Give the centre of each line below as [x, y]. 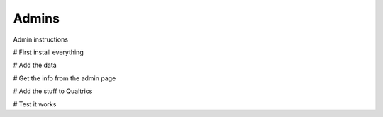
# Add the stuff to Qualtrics [53, 91]
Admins [37, 18]
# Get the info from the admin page [65, 78]
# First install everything [49, 52]
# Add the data [35, 65]
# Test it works [35, 104]
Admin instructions [41, 39]
